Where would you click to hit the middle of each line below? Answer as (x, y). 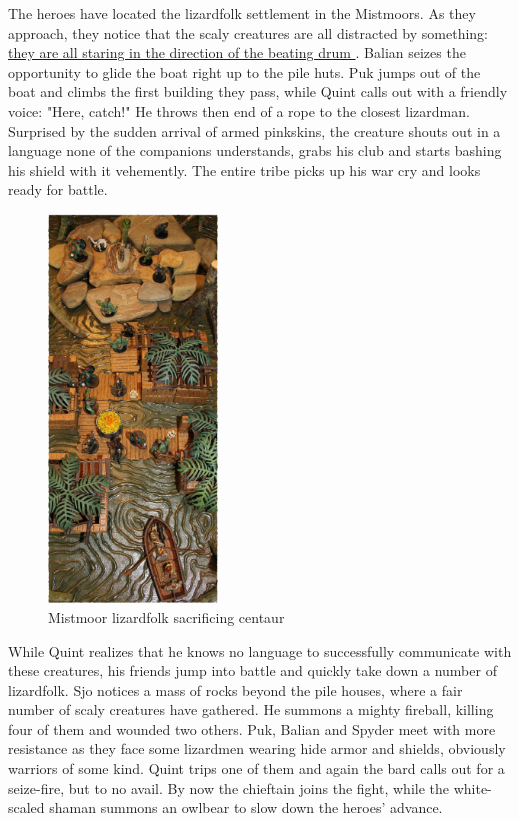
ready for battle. (58, 189)
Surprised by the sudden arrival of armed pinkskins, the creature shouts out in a (254, 130)
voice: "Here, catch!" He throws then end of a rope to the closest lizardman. (239, 110)
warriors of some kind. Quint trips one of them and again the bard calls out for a (256, 768)
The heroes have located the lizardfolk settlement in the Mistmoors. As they (242, 13)
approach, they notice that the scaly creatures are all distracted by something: (248, 32)
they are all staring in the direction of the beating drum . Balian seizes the (237, 52)
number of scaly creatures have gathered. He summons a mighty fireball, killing (251, 709)
